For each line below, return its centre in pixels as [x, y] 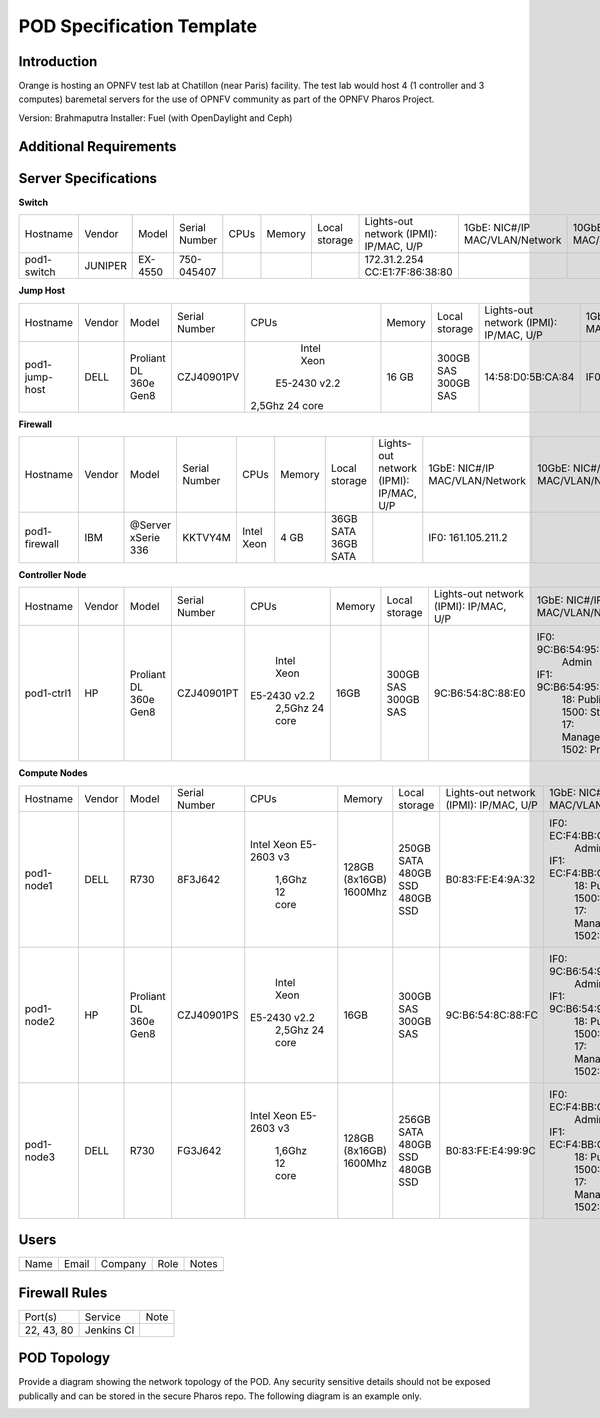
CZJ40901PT [207, 693]
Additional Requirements [97, 146]
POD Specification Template [138, 26]
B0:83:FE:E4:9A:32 [490, 879]
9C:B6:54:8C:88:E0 [479, 693]
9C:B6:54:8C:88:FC [492, 1015]
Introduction [58, 61]
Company [123, 1264]
